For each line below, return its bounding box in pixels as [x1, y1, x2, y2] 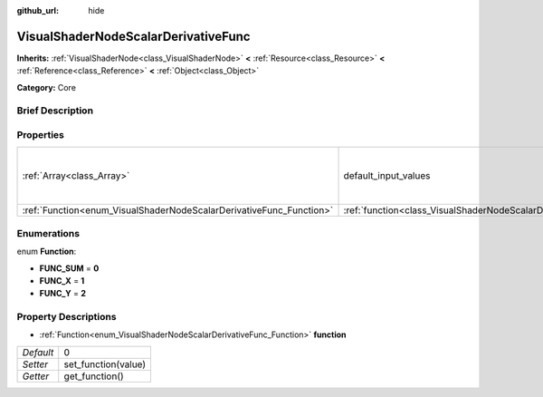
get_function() [63, 370, 124, 382]
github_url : [16, 5, 59, 15]
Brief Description [16, 104, 94, 117]
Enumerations [16, 227, 81, 239]
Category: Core [16, 82, 77, 92]
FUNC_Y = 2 [39, 288, 86, 299]
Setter [22, 358, 49, 371]
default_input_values [343, 169, 431, 182]
